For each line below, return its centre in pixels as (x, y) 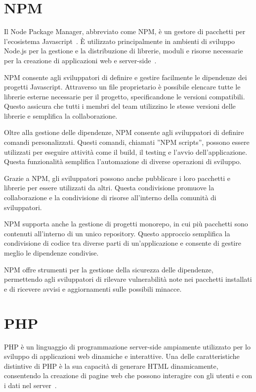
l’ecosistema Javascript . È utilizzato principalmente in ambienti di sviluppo (120, 41)
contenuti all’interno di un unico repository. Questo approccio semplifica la (117, 233)
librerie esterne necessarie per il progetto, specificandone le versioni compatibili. (125, 96)
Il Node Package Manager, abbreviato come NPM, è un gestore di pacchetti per (125, 31)
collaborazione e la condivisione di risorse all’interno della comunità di (110, 197)
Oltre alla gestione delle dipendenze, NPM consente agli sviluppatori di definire (124, 132)
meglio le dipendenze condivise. (51, 253)
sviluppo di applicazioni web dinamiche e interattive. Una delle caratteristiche (122, 356)
